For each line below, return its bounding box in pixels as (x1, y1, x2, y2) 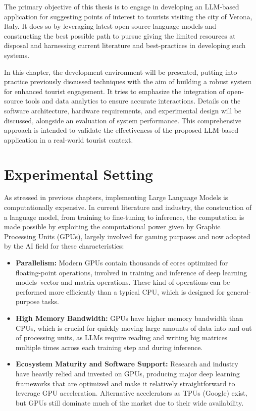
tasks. (42, 296, 59, 307)
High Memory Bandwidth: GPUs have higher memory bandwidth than (15, 312, 243, 323)
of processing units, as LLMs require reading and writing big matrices (15, 332, 228, 343)
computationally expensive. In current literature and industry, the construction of (4, 202, 252, 212)
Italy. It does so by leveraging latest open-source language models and (4, 21, 216, 31)
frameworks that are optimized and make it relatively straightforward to (15, 378, 235, 388)
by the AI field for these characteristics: (4, 241, 124, 251)
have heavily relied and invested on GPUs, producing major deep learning (15, 368, 240, 378)
